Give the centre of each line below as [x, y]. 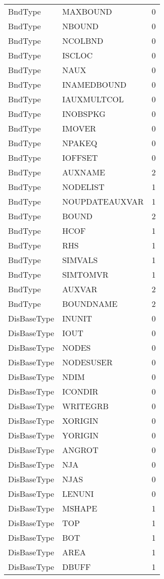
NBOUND [80, 26]
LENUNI [78, 494]
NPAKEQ [80, 143]
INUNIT [77, 318]
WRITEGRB [85, 406]
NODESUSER [87, 362]
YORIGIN [80, 435]
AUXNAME [84, 172]
